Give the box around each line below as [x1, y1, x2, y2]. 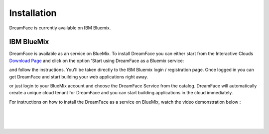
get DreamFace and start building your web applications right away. [9, 73, 148, 79]
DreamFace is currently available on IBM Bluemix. [9, 25, 111, 31]
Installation [9, 7, 57, 18]
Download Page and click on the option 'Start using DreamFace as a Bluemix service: [9, 58, 184, 64]
